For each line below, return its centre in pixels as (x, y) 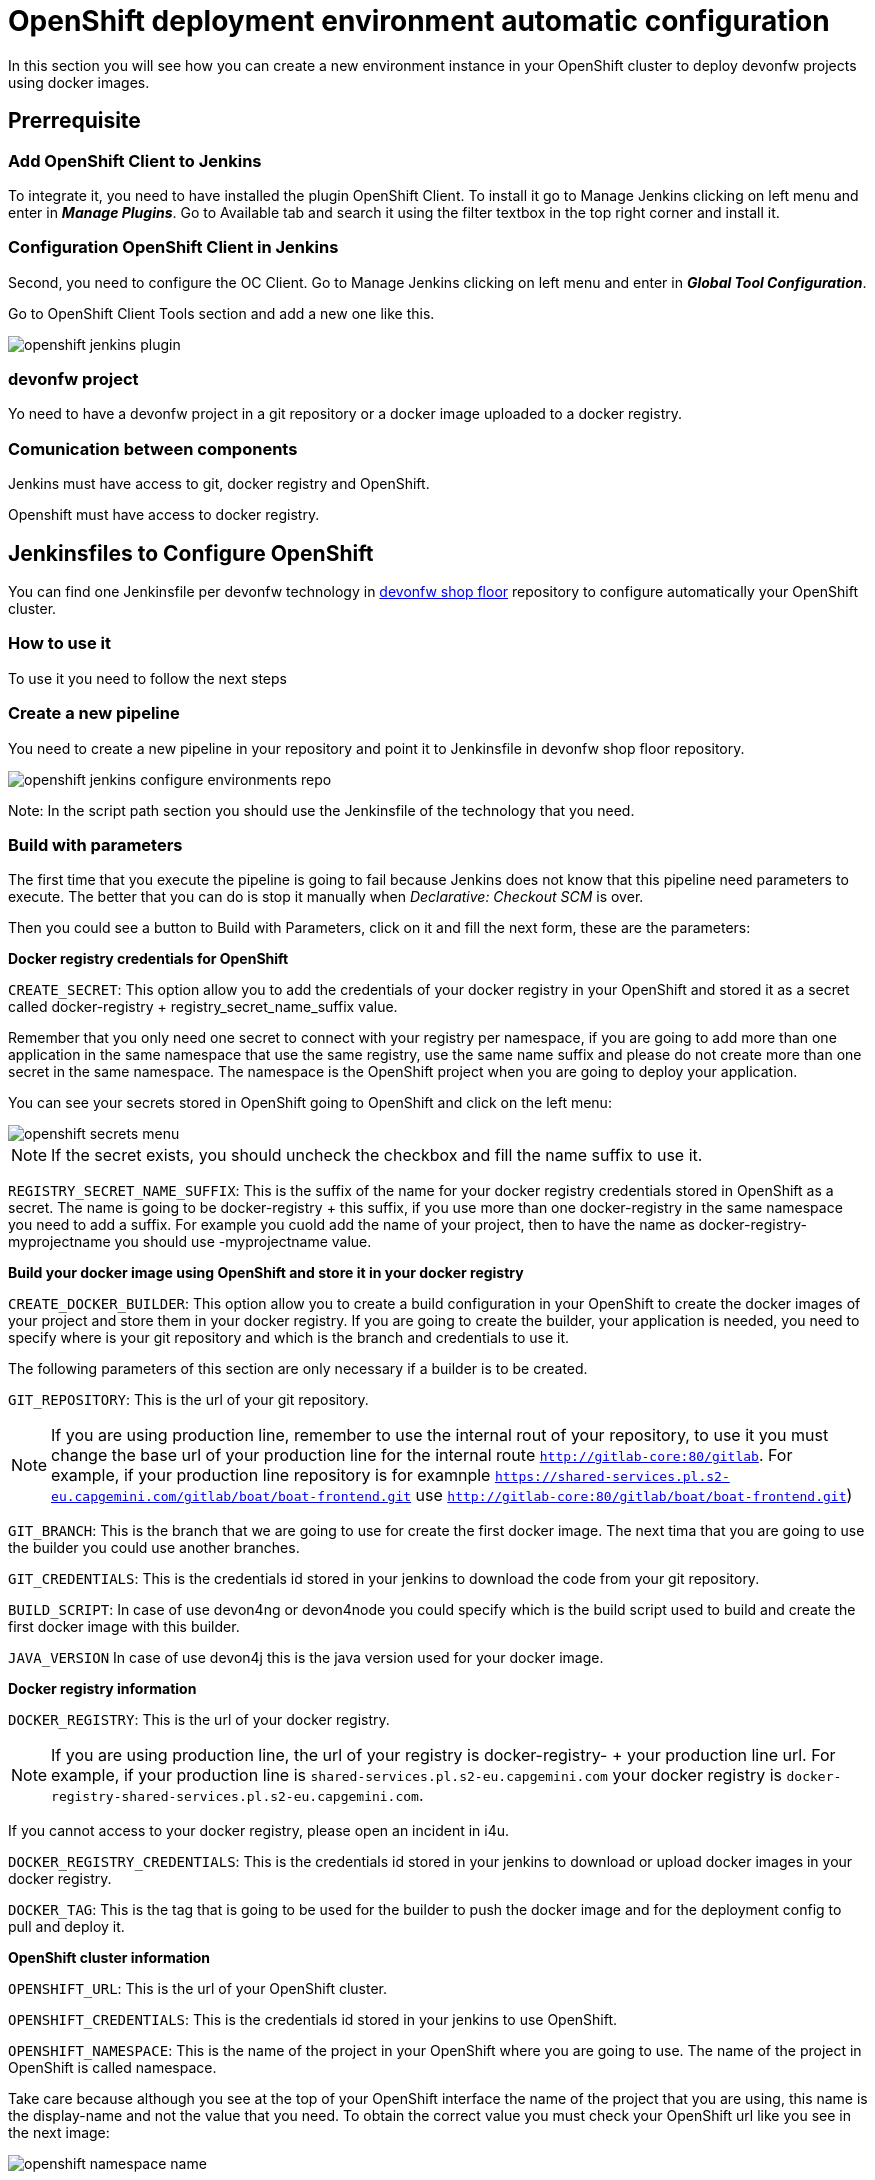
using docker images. (79, 82)
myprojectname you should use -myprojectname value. (190, 1242)
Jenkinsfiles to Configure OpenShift (191, 553)
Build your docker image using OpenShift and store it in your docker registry (266, 1273)
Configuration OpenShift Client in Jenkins (173, 247)
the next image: (59, 2133)
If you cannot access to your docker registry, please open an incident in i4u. (259, 1831)
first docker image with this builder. (124, 1627)
